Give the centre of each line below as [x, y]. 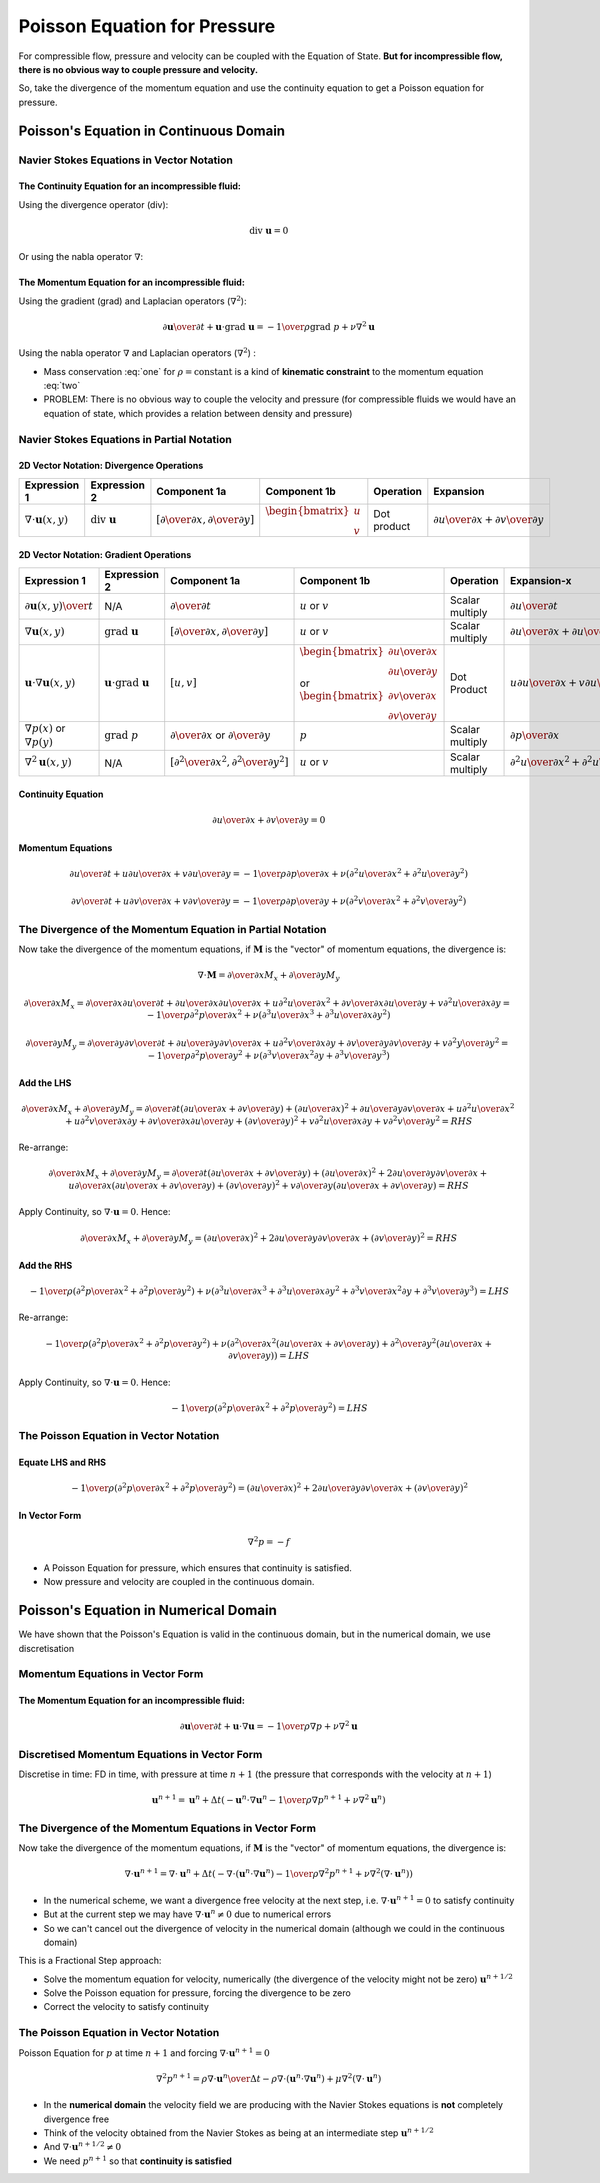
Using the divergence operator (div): [93, 204]
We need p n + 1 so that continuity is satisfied [137, 2160]
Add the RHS [45, 1265]
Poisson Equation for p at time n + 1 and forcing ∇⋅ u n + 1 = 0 [144, 2052]
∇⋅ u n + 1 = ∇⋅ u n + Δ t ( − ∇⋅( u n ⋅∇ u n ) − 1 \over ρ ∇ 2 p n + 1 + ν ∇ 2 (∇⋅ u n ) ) [269, 1873]
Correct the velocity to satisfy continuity [126, 2007]
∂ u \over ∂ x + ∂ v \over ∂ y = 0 [268, 820]
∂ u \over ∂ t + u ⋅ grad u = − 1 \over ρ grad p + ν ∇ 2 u [268, 326]
